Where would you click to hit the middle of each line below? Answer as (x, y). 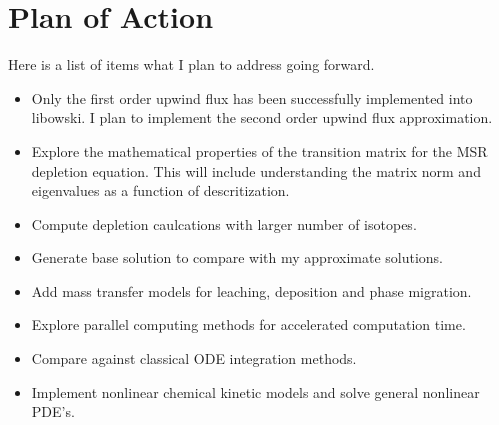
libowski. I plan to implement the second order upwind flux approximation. (262, 117)
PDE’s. (53, 411)
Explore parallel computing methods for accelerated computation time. (248, 324)
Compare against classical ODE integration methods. (194, 358)
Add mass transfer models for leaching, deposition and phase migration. (251, 290)
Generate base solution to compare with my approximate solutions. (237, 257)
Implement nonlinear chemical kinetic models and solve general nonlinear (255, 391)
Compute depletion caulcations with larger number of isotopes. (224, 223)
